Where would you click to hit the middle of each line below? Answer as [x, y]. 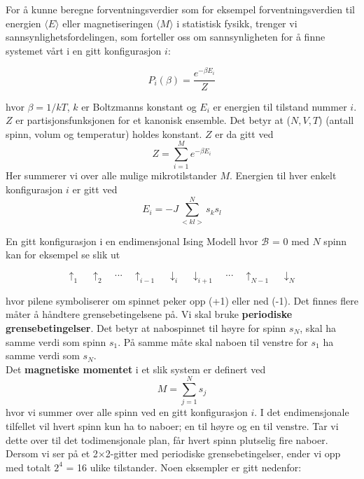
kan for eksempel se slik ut [63, 255]
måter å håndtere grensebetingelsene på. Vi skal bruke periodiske [149, 314]
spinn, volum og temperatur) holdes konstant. [104, 133]
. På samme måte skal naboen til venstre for [213, 341]
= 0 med [290, 241]
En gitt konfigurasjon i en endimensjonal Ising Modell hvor [132, 241]
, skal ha [318, 327]
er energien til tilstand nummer [280, 106]
